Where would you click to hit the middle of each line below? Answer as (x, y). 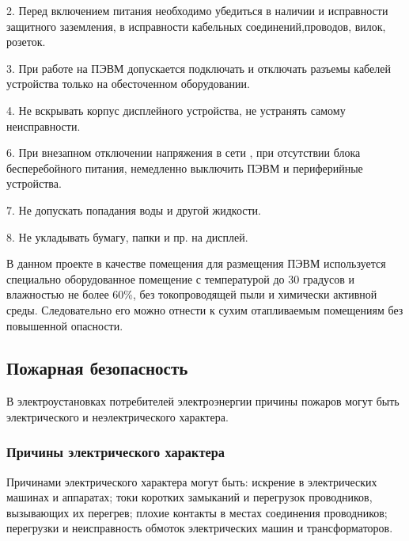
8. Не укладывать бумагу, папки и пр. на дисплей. (127, 236)
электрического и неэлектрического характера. (117, 416)
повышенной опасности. (65, 325)
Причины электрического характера (116, 452)
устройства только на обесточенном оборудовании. (128, 84)
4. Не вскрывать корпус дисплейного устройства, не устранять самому (176, 110)
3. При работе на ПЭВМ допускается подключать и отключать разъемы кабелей (199, 68)
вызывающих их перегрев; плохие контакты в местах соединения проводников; (197, 512)
